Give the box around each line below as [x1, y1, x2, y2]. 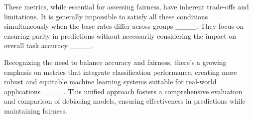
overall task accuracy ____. [4, 40, 93, 51]
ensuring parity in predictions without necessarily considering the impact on [4, 30, 237, 41]
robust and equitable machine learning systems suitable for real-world [4, 76, 217, 87]
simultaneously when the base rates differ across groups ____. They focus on [4, 21, 244, 31]
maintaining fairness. [4, 105, 67, 116]
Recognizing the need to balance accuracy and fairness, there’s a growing [4, 57, 227, 67]
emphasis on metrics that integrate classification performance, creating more [4, 66, 237, 77]
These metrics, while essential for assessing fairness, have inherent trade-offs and [4, 1, 249, 11]
